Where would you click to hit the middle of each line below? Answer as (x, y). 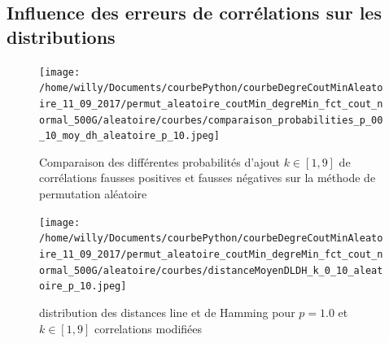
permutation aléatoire (93, 194)
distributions (61, 36)
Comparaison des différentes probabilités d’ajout (160, 161)
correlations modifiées (148, 328)
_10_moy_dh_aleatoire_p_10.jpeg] (129, 136)
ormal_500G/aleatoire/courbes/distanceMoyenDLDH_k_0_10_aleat (211, 270)
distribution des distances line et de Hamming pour (167, 312)
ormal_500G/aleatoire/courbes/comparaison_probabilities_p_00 (211, 120)
